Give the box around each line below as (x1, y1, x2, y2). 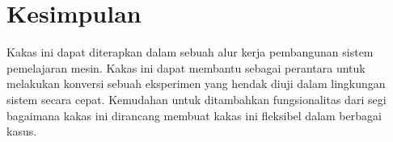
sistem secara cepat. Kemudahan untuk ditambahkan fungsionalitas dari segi (6, 90, 387, 107)
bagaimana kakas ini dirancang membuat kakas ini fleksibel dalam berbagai (6, 106, 382, 123)
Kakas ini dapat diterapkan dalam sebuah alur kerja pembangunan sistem (6, 44, 374, 61)
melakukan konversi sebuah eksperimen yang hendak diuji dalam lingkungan (6, 75, 386, 92)
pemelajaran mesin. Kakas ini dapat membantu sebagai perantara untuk (6, 59, 366, 76)
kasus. (6, 123, 37, 140)
